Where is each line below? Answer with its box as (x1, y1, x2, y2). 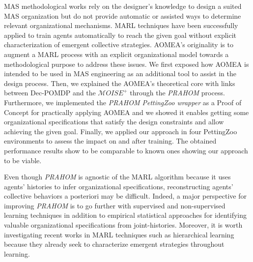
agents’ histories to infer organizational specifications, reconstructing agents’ (4, 181, 233, 191)
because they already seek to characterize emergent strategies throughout (4, 239, 225, 249)
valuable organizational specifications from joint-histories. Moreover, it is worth (4, 220, 243, 230)
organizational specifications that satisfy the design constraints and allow (4, 116, 224, 127)
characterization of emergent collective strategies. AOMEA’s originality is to (4, 39, 233, 50)
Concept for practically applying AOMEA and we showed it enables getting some (4, 107, 249, 117)
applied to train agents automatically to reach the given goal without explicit (4, 29, 237, 40)
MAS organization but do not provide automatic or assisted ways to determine (4, 10, 241, 21)
